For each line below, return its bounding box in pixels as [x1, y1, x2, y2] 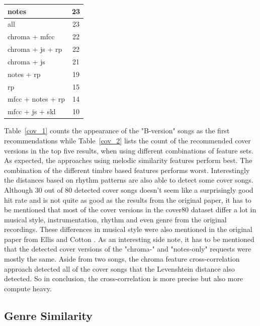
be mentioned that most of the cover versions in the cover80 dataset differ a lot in [4, 204, 256, 215]
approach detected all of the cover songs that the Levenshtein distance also [4, 263, 235, 274]
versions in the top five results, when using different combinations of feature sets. [4, 145, 253, 155]
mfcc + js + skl [8, 106, 56, 117]
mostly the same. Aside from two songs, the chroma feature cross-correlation [4, 254, 240, 264]
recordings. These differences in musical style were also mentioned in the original [4, 224, 252, 234]
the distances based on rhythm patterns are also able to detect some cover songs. [4, 175, 253, 185]
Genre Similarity [4, 307, 93, 323]
